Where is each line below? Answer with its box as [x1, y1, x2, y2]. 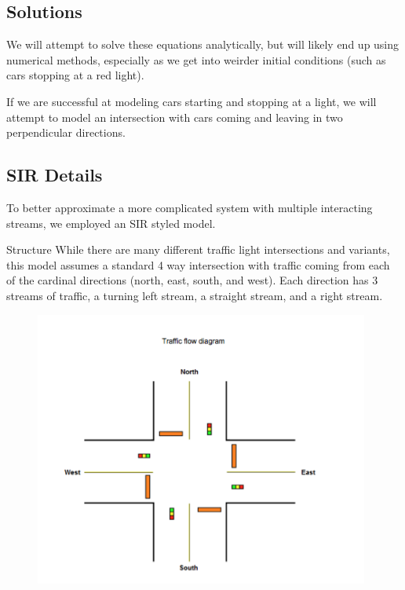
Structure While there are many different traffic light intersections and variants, [6, 241, 390, 258]
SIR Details [6, 163, 103, 187]
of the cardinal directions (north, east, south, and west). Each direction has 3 [6, 272, 378, 288]
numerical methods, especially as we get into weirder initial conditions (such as [6, 51, 386, 68]
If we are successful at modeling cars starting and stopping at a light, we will [6, 93, 377, 109]
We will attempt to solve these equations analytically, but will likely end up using [6, 36, 400, 53]
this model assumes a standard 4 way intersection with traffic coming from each [6, 256, 390, 273]
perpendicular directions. [6, 124, 126, 141]
